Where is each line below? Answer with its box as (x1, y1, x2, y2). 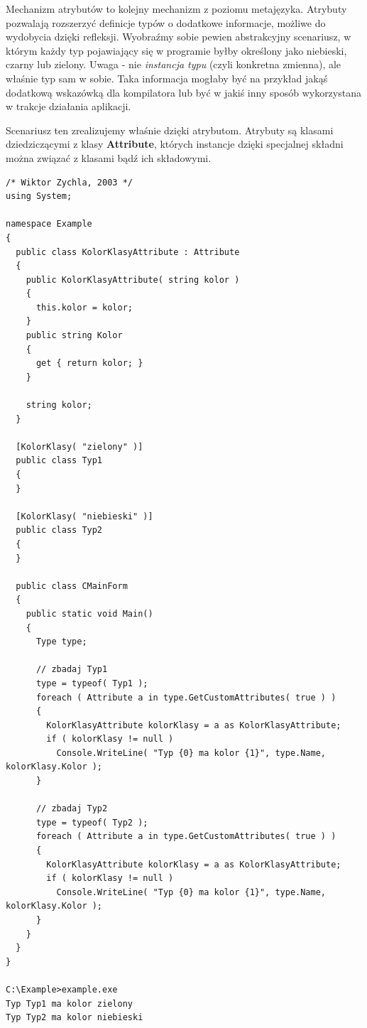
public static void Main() (26, 608, 153, 619)
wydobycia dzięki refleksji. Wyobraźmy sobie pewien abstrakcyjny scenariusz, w (6, 29, 351, 44)
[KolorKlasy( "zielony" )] (16, 441, 143, 452)
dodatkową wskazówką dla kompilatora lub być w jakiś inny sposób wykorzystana (6, 85, 361, 99)
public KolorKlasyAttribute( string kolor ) (26, 274, 240, 285)
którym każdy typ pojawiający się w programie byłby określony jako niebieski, (6, 43, 347, 58)
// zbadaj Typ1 (35, 664, 108, 675)
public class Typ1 (16, 455, 103, 466)
